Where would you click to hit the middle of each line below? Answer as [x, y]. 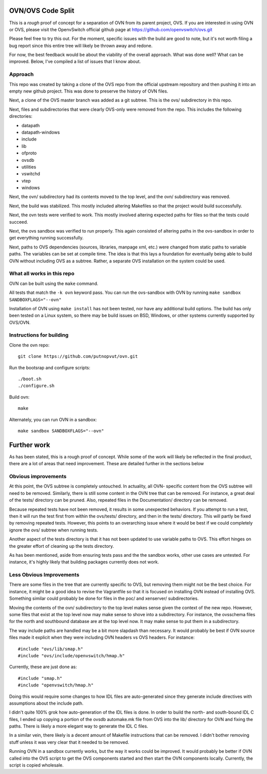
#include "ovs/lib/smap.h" [51, 649]
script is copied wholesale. [36, 765]
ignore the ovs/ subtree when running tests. [54, 530]
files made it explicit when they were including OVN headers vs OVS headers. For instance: [102, 637]
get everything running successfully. [46, 238]
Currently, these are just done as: [43, 667]
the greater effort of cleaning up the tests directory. [62, 546]
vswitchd [31, 174]
